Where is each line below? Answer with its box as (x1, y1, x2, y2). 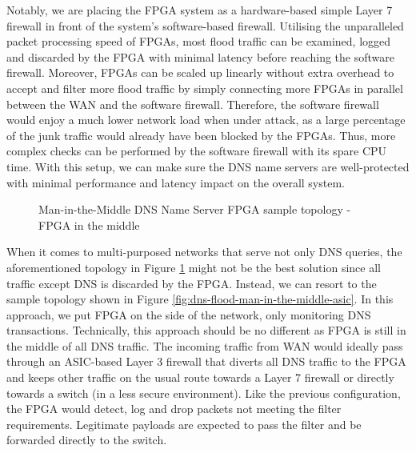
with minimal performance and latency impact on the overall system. (6, 174, 345, 190)
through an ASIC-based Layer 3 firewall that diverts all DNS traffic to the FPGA (6, 353, 406, 370)
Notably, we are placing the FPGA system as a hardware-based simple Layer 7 (6, 2, 393, 18)
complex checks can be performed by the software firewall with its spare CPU (6, 142, 387, 159)
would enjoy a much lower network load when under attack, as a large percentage (6, 111, 406, 128)
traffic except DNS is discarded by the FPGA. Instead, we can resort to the (6, 275, 377, 291)
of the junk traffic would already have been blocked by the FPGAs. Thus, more (6, 126, 396, 143)
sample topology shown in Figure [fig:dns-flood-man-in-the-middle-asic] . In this (6, 291, 394, 307)
